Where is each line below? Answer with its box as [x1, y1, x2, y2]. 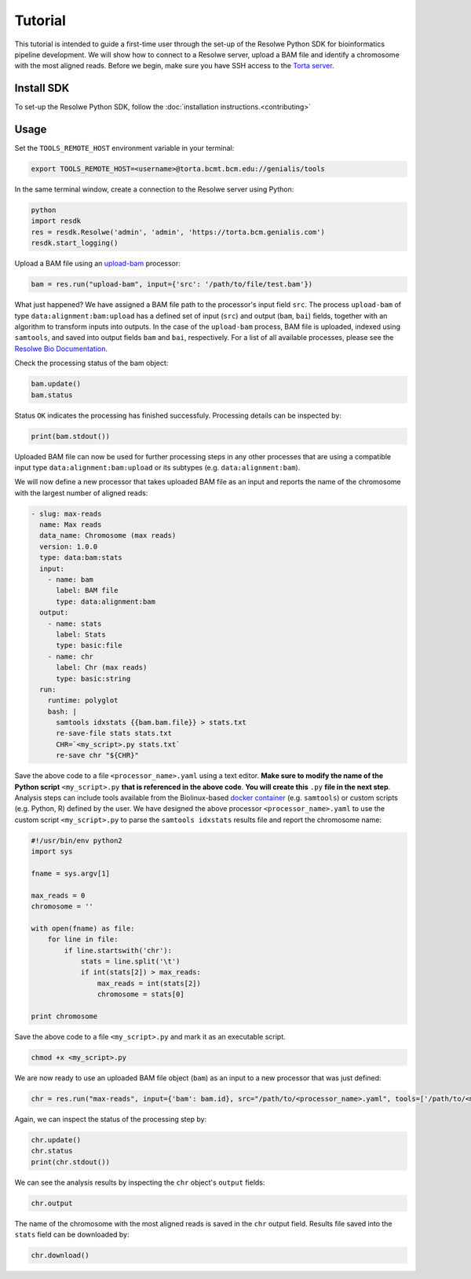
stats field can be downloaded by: [14, 1230, 130, 1240]
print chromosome [31, 1012, 98, 1021]
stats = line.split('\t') [80, 957, 181, 966]
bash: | [47, 707, 78, 716]
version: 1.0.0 [39, 542, 98, 551]
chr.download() [31, 1251, 89, 1260]
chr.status [31, 1146, 73, 1156]
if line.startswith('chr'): [64, 946, 173, 955]
